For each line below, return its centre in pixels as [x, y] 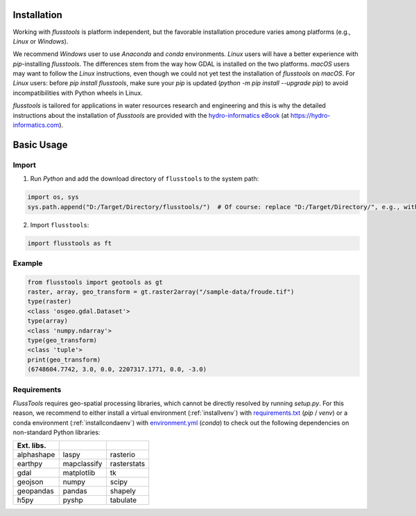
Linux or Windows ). [41, 41]
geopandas [36, 491]
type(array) [48, 321]
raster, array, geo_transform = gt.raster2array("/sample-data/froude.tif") [161, 292]
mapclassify [83, 464]
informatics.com [36, 125]
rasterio [122, 455]
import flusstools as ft [70, 243]
